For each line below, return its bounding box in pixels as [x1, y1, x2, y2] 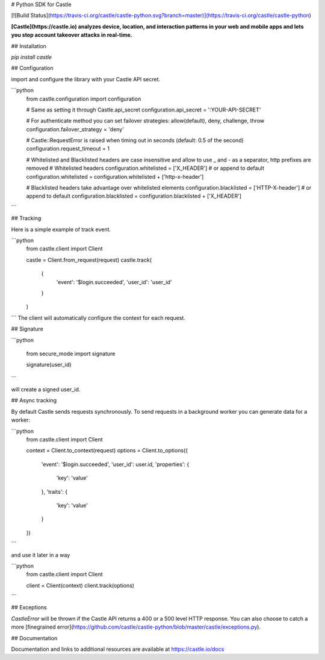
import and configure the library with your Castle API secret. [11, 75, 161, 82]
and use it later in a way [11, 551, 70, 558]
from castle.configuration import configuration [26, 95, 141, 102]
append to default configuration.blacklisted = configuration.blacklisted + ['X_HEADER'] [26, 193, 242, 200]
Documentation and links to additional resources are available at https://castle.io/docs [11, 646, 224, 653]
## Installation [11, 42, 46, 49]
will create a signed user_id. [11, 386, 81, 393]
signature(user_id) [26, 361, 72, 369]
